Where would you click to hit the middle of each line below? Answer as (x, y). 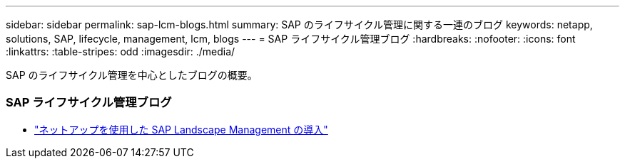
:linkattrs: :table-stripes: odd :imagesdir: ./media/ (121, 51)
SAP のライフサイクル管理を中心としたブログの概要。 (132, 75)
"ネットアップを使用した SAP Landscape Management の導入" (181, 129)
